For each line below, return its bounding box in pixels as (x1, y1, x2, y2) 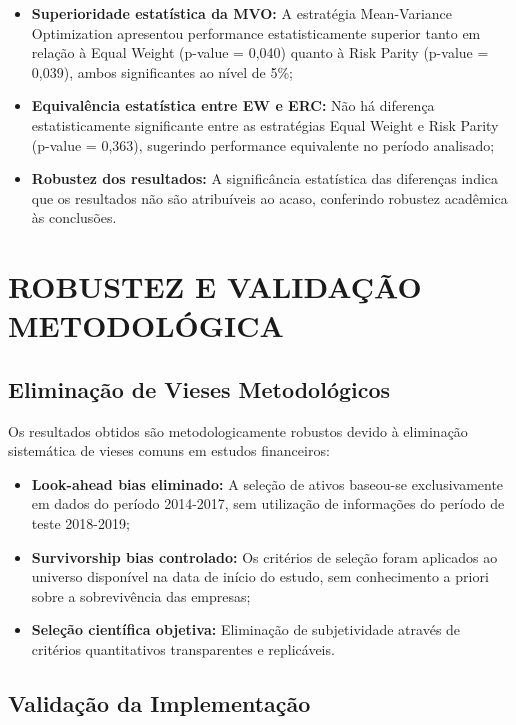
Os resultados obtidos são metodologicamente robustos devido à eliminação (8, 420, 468, 441)
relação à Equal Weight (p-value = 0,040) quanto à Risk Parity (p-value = (31, 42, 489, 63)
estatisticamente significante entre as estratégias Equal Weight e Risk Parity (31, 114, 499, 135)
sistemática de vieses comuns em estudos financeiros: (8, 440, 330, 461)
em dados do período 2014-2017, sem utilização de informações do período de (31, 493, 505, 514)
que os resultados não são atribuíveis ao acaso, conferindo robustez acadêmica (31, 187, 508, 208)
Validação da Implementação (8, 688, 311, 719)
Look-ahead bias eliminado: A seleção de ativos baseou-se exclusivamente (31, 473, 504, 494)
